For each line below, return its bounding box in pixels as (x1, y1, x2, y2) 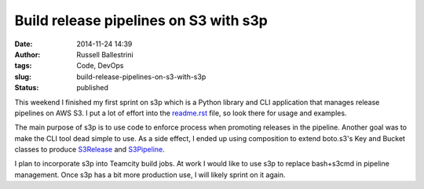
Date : (14, 39, 33, 49)
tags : (14, 61, 32, 71)
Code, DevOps (76, 61, 124, 71)
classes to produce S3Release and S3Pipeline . (14, 145, 165, 154)
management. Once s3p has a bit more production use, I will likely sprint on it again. (14, 169, 286, 180)
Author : (14, 49, 41, 59)
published (76, 83, 109, 93)
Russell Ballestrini (76, 49, 133, 59)
